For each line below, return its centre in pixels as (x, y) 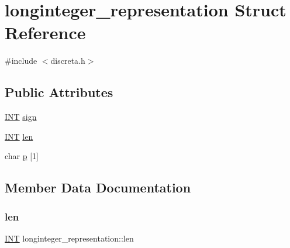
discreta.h (68, 61)
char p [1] (22, 156)
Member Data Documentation (98, 187)
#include (21, 61)
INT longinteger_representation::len (69, 238)
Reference (45, 32)
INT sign (21, 117)
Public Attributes (59, 92)
